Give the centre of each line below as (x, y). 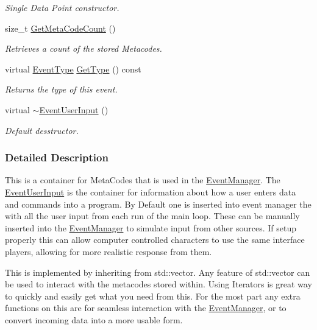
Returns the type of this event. (61, 89)
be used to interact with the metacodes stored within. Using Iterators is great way (158, 284)
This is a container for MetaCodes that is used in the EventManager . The (143, 180)
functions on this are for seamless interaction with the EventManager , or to (146, 308)
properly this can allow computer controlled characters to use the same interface (155, 240)
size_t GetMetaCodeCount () (60, 28)
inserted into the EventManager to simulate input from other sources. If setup (151, 227)
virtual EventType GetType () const (73, 68)
